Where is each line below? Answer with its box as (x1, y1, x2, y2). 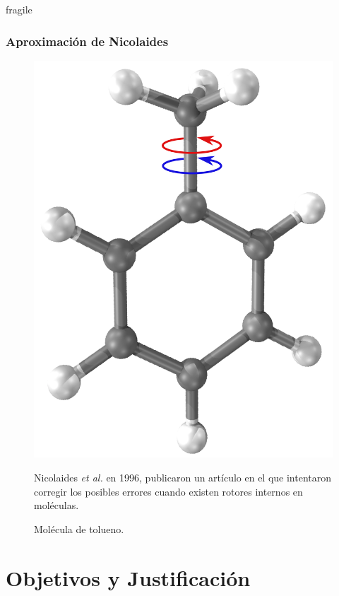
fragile (6, 2, 32, 16)
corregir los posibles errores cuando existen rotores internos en (34, 484, 303, 498)
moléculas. (34, 498, 79, 513)
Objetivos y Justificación (6, 563, 251, 592)
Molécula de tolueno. (34, 521, 124, 536)
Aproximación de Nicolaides (6, 32, 169, 49)
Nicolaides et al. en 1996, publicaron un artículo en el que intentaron (34, 470, 332, 485)
